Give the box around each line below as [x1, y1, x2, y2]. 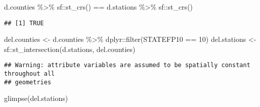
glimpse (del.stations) [4, 93, 68, 103]
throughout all [4, 70, 55, 78]
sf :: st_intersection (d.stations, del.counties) [4, 43, 136, 54]
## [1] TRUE [4, 19, 44, 27]
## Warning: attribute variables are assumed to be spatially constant [4, 62, 250, 69]
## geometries [4, 78, 52, 86]
